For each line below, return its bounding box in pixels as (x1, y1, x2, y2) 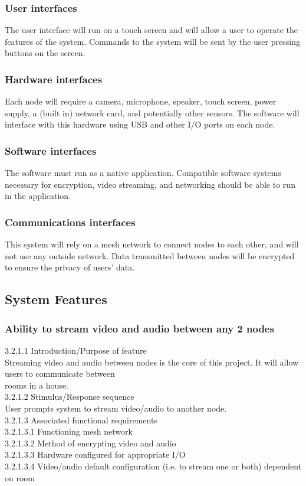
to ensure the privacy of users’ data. (5, 261, 135, 273)
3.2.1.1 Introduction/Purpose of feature (5, 344, 147, 356)
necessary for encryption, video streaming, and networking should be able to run (5, 178, 295, 190)
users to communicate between (5, 367, 115, 380)
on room (5, 471, 35, 484)
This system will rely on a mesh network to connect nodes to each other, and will (5, 238, 299, 250)
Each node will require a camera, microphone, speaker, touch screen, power (5, 95, 277, 107)
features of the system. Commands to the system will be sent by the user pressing (5, 35, 300, 47)
